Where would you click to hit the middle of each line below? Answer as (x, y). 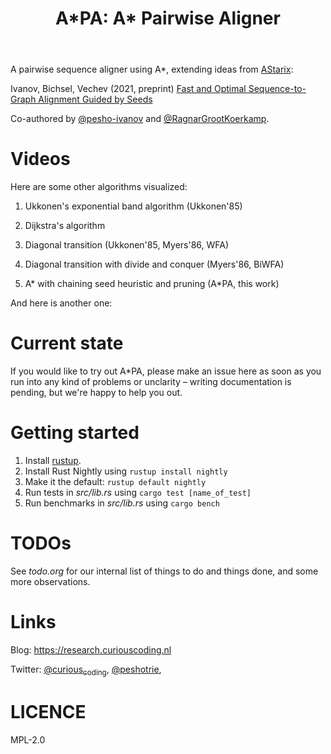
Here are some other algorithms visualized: (99, 187)
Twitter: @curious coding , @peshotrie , (86, 670)
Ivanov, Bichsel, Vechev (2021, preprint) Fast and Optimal (128, 89)
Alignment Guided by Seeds (95, 99)
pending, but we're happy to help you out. (96, 393)
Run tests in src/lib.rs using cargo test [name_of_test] (138, 492)
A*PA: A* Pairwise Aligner (168, 18)
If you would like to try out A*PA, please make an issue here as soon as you (166, 371)
